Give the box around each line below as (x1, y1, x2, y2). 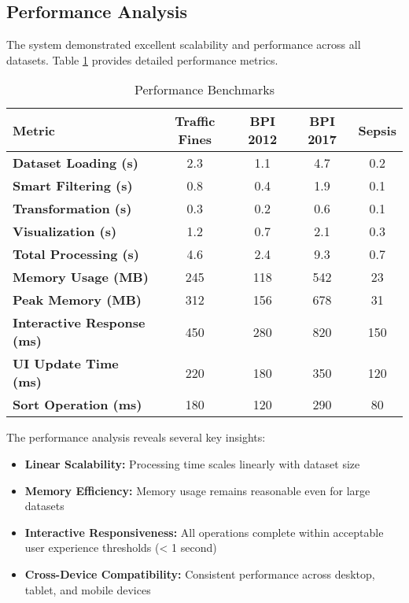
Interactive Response (13, 313, 146, 332)
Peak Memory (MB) (13, 290, 142, 309)
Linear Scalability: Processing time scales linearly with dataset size (24, 455, 360, 472)
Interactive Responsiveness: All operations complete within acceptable (24, 523, 384, 540)
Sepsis (358, 120, 396, 139)
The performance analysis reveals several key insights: (6, 429, 266, 446)
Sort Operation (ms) (13, 395, 142, 414)
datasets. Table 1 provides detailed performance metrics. (6, 51, 278, 68)
